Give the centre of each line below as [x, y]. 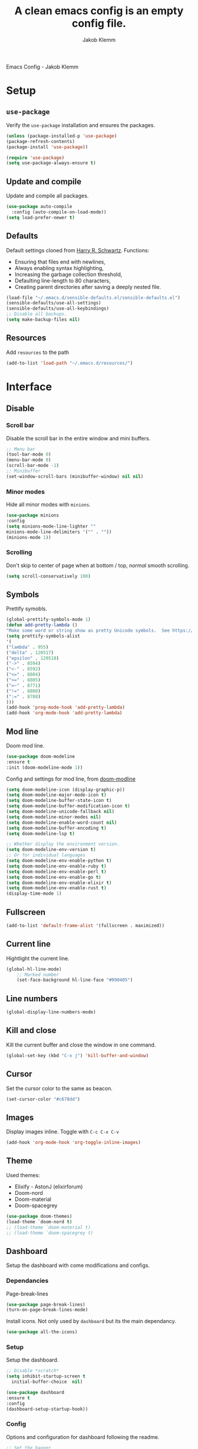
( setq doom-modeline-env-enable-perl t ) [57, 872]
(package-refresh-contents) [41, 141]
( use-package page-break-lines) [46, 1304]
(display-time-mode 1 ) [34, 894]
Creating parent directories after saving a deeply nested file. [88, 287]
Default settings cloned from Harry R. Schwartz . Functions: [78, 250]
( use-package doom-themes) [39, 1216]
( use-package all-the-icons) [42, 1332]
